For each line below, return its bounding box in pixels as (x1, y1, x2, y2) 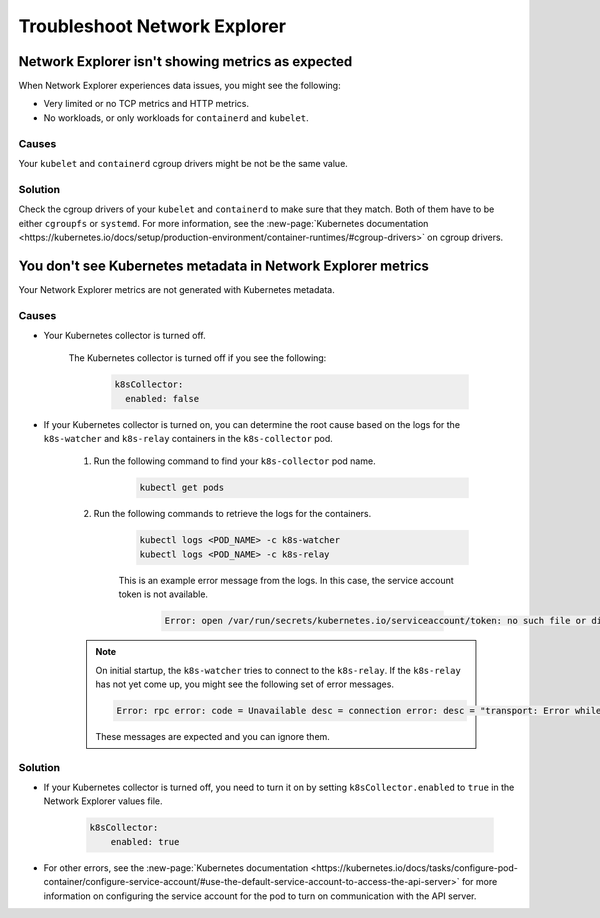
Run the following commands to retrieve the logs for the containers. (93, 508, 372, 520)
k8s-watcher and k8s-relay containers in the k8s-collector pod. (43, 433, 334, 445)
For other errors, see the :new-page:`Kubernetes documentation (43, 861, 309, 874)
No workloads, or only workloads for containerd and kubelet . (43, 111, 309, 124)
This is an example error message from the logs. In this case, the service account (118, 574, 454, 586)
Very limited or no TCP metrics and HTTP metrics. (43, 98, 250, 110)
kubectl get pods (139, 482, 225, 494)
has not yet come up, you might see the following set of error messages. (95, 678, 395, 690)
